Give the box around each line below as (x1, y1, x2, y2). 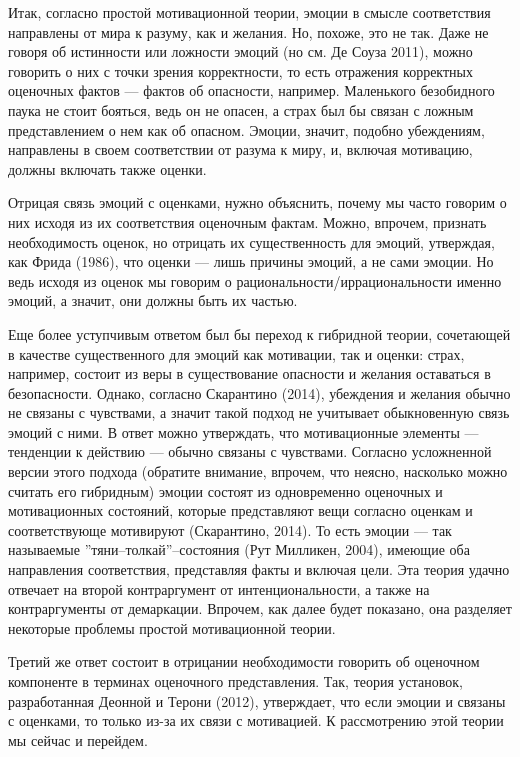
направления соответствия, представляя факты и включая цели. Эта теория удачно (8, 559, 510, 580)
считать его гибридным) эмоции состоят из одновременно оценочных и (8, 480, 443, 501)
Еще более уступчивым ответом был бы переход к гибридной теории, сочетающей (8, 323, 511, 344)
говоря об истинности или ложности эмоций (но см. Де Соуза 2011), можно (8, 41, 473, 62)
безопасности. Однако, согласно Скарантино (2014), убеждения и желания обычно (8, 382, 511, 403)
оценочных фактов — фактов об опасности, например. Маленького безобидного (8, 80, 495, 101)
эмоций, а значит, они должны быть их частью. (8, 290, 298, 311)
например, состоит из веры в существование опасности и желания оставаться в (8, 363, 491, 384)
